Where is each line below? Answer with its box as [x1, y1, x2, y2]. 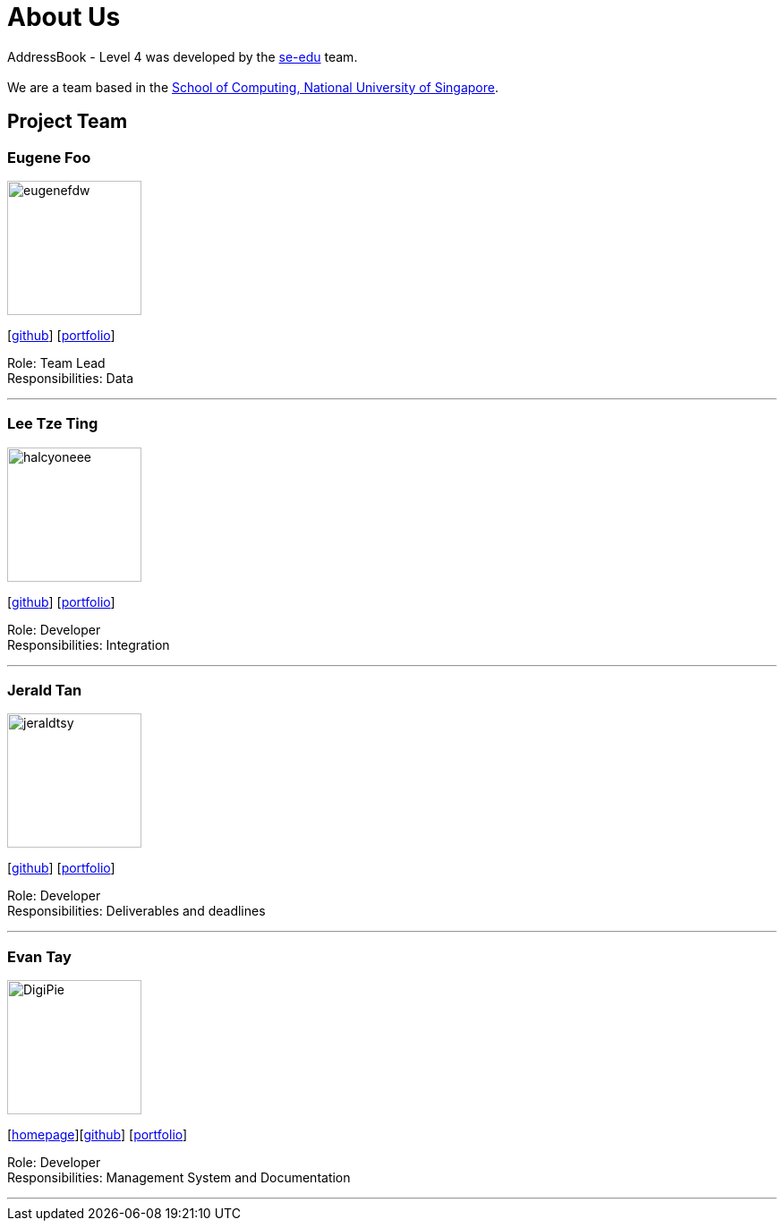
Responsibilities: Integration [7, 636, 170, 652]
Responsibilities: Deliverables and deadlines [7, 903, 266, 919]
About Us [7, 2, 121, 32]
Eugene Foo [7, 148, 91, 166]
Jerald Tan [7, 681, 82, 700]
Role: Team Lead [7, 354, 106, 371]
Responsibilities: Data [7, 370, 134, 386]
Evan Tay [7, 947, 72, 966]
